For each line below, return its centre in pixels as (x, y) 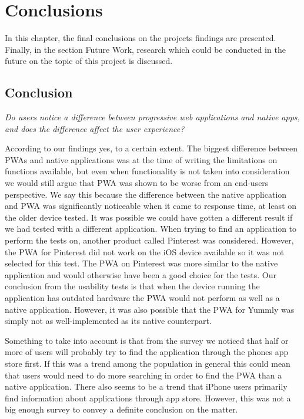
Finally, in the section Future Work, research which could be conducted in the (145, 49)
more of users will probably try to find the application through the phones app (147, 352)
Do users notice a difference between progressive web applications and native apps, (152, 117)
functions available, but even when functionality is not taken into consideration (147, 171)
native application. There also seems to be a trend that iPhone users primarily (146, 386)
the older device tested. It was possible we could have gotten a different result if (149, 217)
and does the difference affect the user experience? (95, 128)
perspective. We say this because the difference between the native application (146, 194)
